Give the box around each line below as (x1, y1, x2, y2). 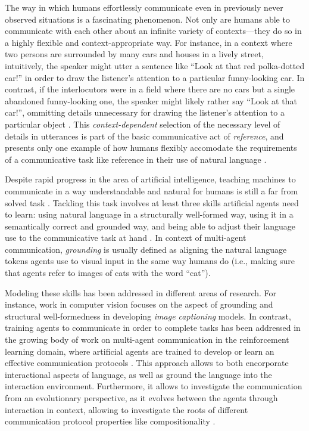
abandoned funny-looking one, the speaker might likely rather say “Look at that (5, 94, 297, 107)
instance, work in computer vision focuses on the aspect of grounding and (5, 298, 273, 311)
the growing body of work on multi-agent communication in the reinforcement (5, 333, 289, 346)
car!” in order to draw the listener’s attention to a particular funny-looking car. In (5, 71, 305, 83)
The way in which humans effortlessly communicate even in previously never (5, 1, 283, 13)
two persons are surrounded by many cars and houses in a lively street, (5, 48, 264, 60)
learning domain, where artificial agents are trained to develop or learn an (5, 345, 274, 357)
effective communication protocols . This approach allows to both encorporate (5, 356, 289, 369)
